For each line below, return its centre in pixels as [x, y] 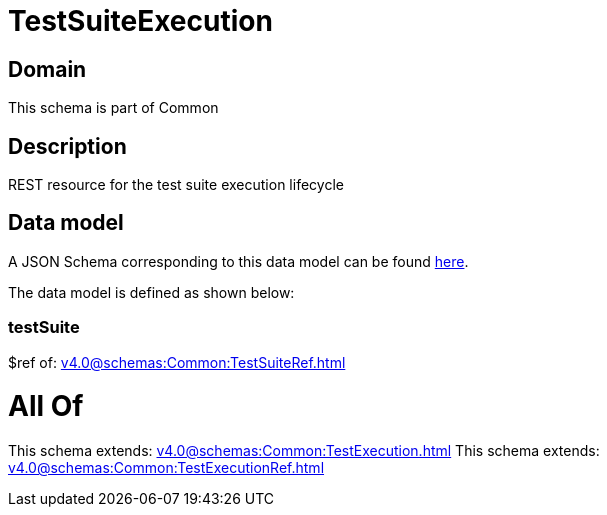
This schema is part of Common [113, 108]
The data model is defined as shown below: [151, 292]
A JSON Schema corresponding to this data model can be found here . [238, 261]
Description [67, 146]
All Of [46, 406]
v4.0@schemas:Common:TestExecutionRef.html [166, 468]
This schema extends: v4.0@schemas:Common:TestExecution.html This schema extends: [304, 451]
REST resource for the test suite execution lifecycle [176, 185]
